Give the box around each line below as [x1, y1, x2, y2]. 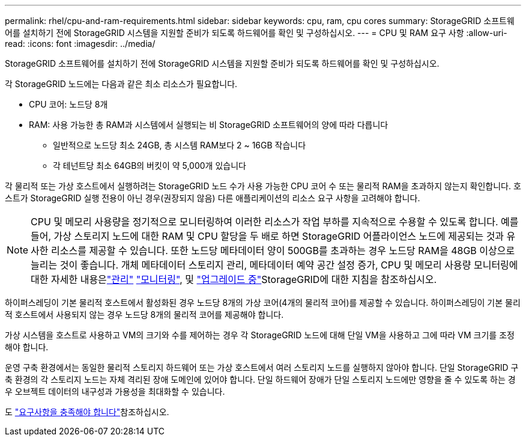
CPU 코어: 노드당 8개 [29, 99, 108, 109]
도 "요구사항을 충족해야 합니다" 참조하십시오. [5, 407, 169, 417]
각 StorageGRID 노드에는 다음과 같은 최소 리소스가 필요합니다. [5, 79, 238, 89]
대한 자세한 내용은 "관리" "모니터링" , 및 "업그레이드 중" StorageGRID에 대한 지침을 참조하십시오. [31, 273, 437, 285]
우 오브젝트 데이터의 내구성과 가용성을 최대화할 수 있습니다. [5, 386, 225, 397]
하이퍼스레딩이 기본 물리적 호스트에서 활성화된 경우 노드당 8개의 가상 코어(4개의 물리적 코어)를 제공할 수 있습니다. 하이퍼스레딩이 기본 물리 [5, 297, 521, 308]
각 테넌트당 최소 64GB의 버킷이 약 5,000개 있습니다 [53, 160, 246, 171]
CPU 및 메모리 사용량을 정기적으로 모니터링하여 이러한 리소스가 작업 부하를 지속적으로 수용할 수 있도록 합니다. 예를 [31, 216, 519, 228]
